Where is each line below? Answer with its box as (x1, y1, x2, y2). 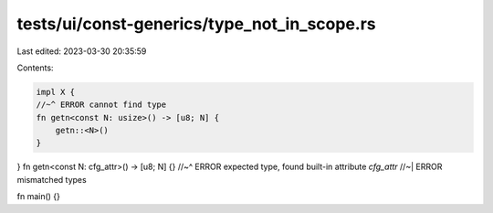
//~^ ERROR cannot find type (36, 100, 167, 110)
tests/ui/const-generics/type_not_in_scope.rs (16, 14, 376, 34)
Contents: (16, 62, 54, 73)
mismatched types (16, 174, 87, 185)
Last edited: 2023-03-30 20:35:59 (16, 46, 147, 57)
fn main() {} (16, 191, 61, 202)
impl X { (36, 87, 76, 97)
